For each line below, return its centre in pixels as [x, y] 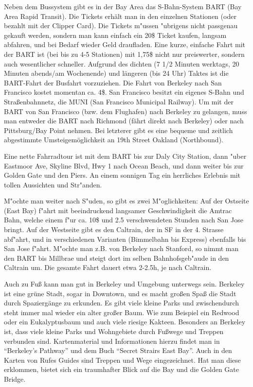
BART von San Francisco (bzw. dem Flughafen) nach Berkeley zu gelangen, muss [126, 111]
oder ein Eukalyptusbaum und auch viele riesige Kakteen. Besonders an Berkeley [125, 322]
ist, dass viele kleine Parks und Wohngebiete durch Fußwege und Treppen [114, 331]
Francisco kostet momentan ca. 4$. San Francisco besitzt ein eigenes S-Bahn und [124, 92]
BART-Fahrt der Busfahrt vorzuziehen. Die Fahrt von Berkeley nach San [113, 82]
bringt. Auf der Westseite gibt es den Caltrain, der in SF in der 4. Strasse [114, 229]
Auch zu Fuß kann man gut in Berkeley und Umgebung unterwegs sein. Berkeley [124, 284]
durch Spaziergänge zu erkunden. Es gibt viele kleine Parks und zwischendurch [122, 303]
